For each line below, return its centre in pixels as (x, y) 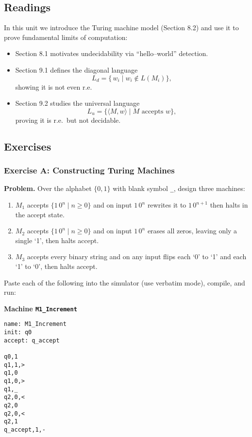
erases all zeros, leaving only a (192, 231)
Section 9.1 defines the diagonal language (76, 69)
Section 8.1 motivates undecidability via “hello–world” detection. (112, 53)
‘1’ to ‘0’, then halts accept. (56, 266)
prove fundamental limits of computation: (66, 37)
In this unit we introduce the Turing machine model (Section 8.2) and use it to (121, 28)
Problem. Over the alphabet (48, 188)
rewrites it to (167, 205)
